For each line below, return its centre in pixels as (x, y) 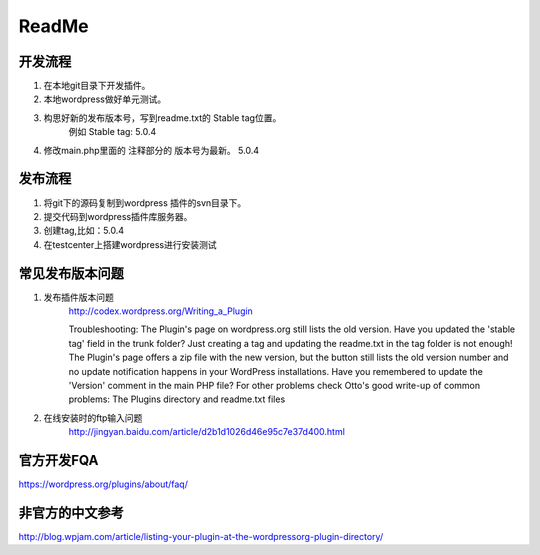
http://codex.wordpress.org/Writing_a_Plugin (161, 311)
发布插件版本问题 (78, 297)
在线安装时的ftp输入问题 (93, 417)
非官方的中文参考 (71, 512)
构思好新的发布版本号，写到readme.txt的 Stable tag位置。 (162, 117)
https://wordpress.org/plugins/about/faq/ (103, 484)
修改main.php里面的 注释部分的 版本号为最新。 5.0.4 (151, 150)
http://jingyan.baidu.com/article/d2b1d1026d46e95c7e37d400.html (206, 432)
